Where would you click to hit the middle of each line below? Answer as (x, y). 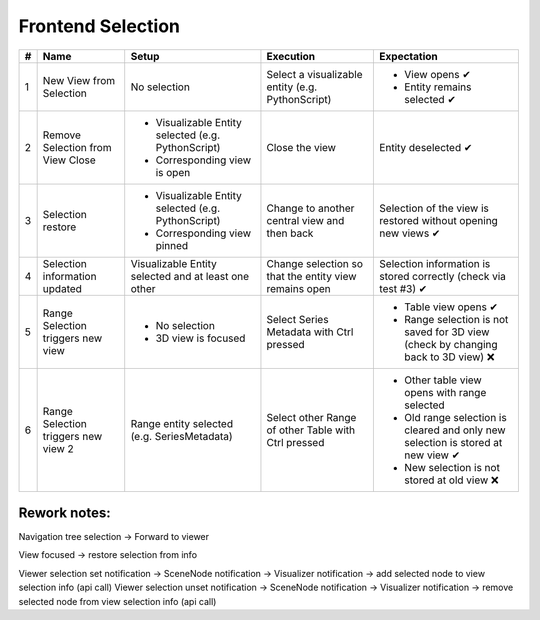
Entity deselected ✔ (426, 147)
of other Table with (310, 430)
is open (173, 172)
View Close (69, 160)
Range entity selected (182, 423)
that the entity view (311, 276)
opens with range (445, 392)
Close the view (301, 147)
